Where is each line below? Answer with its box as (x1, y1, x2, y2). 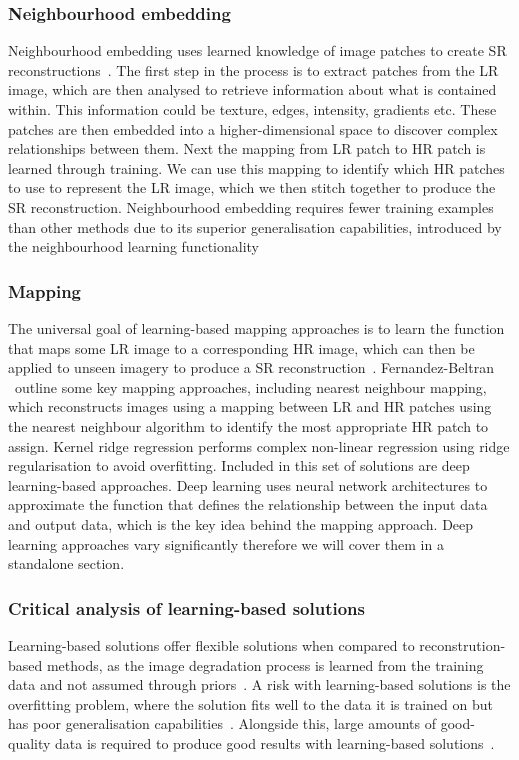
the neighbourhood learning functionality (8, 236, 259, 257)
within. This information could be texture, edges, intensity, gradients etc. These (8, 99, 497, 119)
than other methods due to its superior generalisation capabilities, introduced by (8, 216, 502, 237)
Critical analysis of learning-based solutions (8, 595, 365, 620)
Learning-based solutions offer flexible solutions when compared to (8, 634, 415, 655)
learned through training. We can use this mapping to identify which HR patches (8, 157, 505, 178)
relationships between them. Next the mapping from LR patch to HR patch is (8, 138, 486, 159)
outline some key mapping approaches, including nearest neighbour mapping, (14, 376, 487, 397)
